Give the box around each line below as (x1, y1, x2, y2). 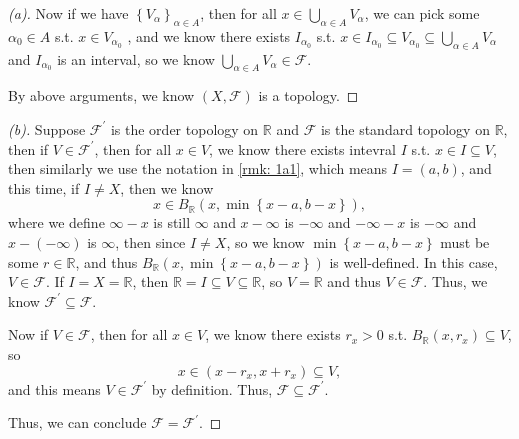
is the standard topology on (320, 118, 490, 139)
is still (153, 212, 191, 233)
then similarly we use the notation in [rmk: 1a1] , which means (8, 158, 388, 179)
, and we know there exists (127, 25, 291, 46)
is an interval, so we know (57, 48, 215, 69)
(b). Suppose (8, 118, 86, 139)
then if (8, 138, 49, 159)
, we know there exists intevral (209, 138, 396, 159)
